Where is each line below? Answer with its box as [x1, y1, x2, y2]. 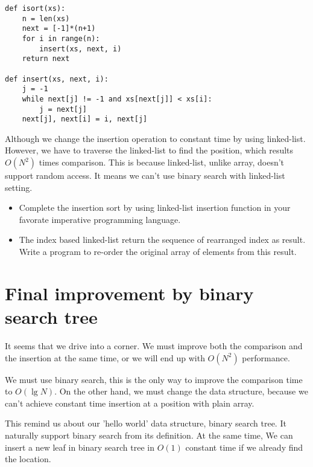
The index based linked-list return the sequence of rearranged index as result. [19, 233, 306, 246]
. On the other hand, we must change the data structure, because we [54, 385, 308, 398]
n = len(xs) [22, 14, 70, 23]
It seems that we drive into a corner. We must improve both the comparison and [5, 339, 303, 352]
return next [22, 54, 70, 63]
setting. [5, 181, 33, 193]
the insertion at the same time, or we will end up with [5, 351, 205, 364]
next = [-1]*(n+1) [22, 24, 96, 33]
